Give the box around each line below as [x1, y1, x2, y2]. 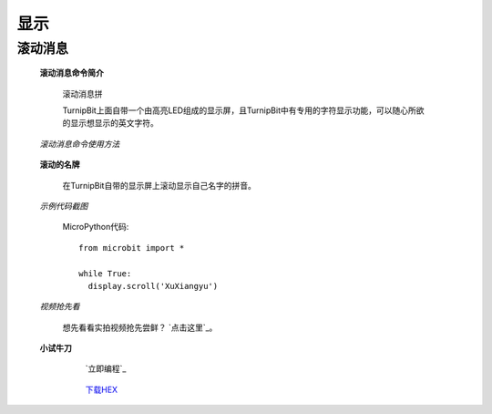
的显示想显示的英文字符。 [62, 118, 159, 129]
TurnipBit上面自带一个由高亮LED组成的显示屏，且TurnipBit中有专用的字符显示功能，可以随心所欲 [62, 105, 425, 116]
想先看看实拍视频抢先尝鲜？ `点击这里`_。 [62, 322, 218, 333]
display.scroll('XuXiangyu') [87, 281, 219, 291]
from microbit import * [78, 243, 185, 253]
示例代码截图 [39, 201, 88, 212]
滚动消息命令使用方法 [39, 138, 120, 150]
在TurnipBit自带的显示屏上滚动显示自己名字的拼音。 [62, 180, 257, 191]
